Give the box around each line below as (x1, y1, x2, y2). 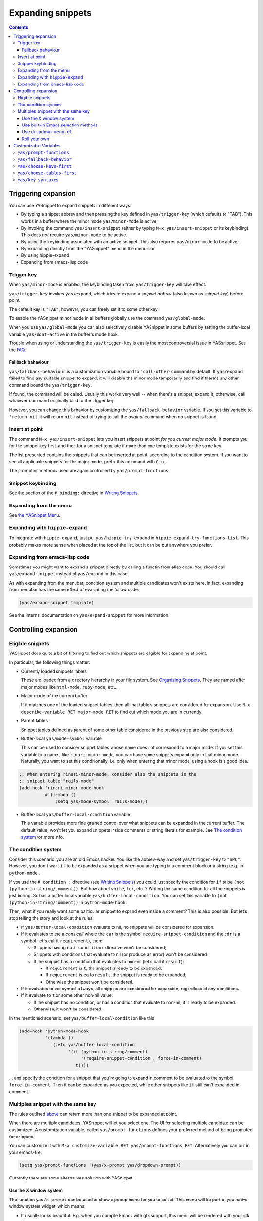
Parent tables (21, 718, 48, 724)
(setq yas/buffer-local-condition (53, 1042, 135, 1048)
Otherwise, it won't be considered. (33, 1006, 103, 1012)
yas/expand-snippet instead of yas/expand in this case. (9, 571, 129, 577)
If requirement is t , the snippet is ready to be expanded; (45, 965, 163, 971)
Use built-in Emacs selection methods (22, 122, 98, 128)
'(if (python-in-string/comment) (68, 1049, 148, 1054)
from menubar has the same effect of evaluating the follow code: (9, 587, 139, 592)
